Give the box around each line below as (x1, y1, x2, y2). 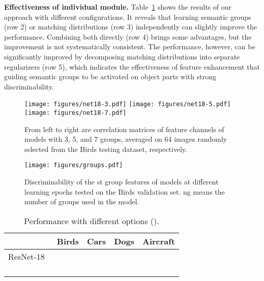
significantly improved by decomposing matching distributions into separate (4, 51, 240, 61)
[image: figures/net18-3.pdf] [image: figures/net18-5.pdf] (24, 101, 231, 108)
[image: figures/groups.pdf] (24, 162, 123, 169)
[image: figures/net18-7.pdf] (24, 109, 127, 116)
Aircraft (142, 235, 175, 247)
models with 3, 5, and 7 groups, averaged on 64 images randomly (24, 134, 227, 144)
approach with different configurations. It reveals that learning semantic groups (4, 11, 251, 22)
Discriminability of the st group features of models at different (24, 176, 219, 187)
